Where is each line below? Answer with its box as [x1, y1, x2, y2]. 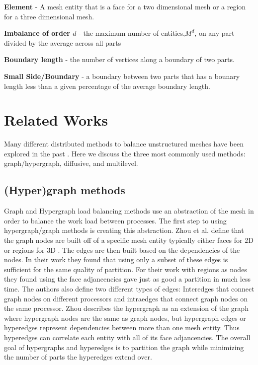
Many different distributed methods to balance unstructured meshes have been [4, 139, 244, 149]
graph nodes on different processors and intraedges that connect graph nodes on [4, 293, 248, 303]
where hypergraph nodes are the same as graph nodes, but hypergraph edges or [4, 312, 246, 323]
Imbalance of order [4, 28, 70, 38]
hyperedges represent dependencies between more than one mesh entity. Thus [4, 322, 240, 333]
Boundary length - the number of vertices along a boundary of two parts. [4, 54, 235, 65]
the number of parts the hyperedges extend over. [4, 352, 152, 362]
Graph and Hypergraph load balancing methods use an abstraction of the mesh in [4, 206, 254, 216]
